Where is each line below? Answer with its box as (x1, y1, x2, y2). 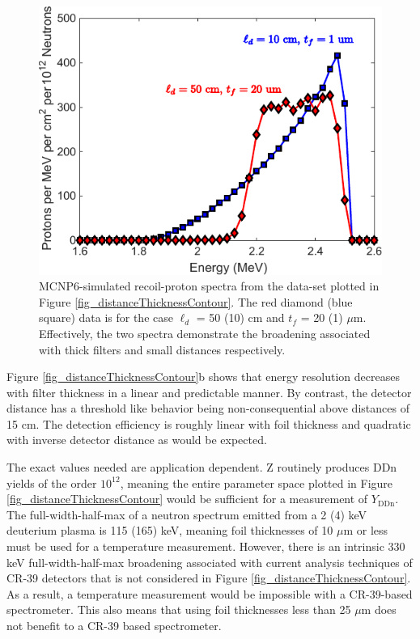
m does (361, 601, 397, 618)
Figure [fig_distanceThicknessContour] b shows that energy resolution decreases (6, 368, 400, 385)
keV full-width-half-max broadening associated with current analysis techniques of (6, 553, 413, 570)
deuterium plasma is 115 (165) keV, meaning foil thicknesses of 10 (6, 522, 333, 539)
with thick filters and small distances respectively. (39, 341, 286, 358)
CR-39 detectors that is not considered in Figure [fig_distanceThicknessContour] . (6, 569, 411, 586)
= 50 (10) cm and (196, 309, 285, 326)
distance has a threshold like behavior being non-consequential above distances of (6, 400, 409, 417)
